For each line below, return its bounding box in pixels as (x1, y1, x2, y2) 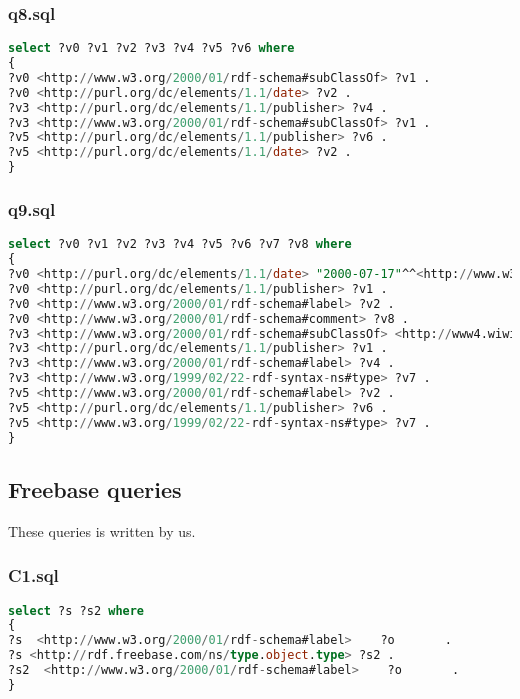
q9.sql (8, 197, 56, 222)
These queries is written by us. (8, 520, 196, 541)
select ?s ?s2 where (8, 603, 145, 618)
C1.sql (8, 563, 59, 588)
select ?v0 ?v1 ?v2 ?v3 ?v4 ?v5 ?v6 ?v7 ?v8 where (8, 237, 352, 252)
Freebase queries (8, 473, 182, 504)
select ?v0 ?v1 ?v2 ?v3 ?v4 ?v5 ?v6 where (8, 41, 295, 56)
